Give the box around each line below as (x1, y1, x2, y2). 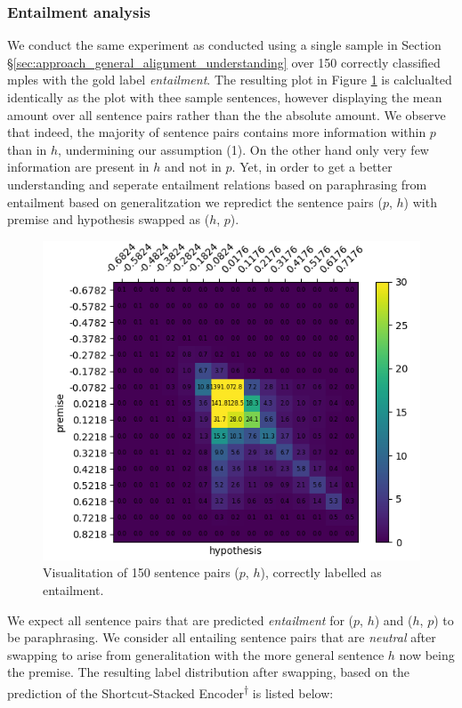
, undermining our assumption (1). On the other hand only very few (58, 140, 429, 158)
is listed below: (252, 683, 334, 702)
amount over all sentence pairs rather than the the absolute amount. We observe (7, 105, 446, 124)
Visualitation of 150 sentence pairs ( (43, 563, 239, 582)
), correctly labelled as (260, 563, 382, 582)
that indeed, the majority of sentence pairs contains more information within (7, 123, 426, 141)
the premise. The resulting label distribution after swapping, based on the (7, 663, 410, 681)
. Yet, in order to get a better (231, 157, 393, 176)
